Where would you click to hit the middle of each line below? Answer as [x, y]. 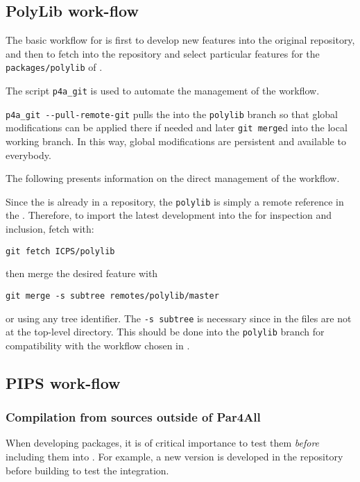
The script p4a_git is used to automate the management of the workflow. [163, 91]
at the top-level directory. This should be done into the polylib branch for [165, 332]
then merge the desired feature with [82, 273]
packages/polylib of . [54, 67]
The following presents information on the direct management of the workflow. [173, 178]
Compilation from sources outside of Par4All [133, 417]
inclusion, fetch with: [50, 229]
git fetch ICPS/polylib [60, 251]
